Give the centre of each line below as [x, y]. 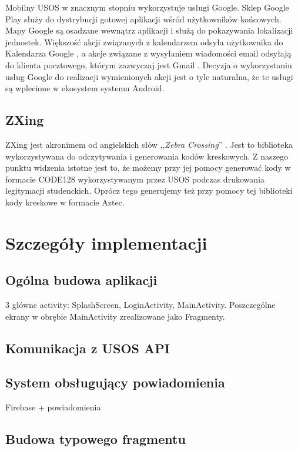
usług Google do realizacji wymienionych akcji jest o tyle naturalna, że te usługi [149, 76]
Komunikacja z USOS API [88, 348]
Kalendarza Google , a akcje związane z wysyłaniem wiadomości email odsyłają [148, 53]
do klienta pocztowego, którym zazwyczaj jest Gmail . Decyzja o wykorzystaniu [149, 64]
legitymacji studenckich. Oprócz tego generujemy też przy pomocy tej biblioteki [149, 190]
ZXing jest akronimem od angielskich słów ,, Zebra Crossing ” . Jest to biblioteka [149, 144]
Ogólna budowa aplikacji [81, 280]
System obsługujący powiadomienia [115, 382]
